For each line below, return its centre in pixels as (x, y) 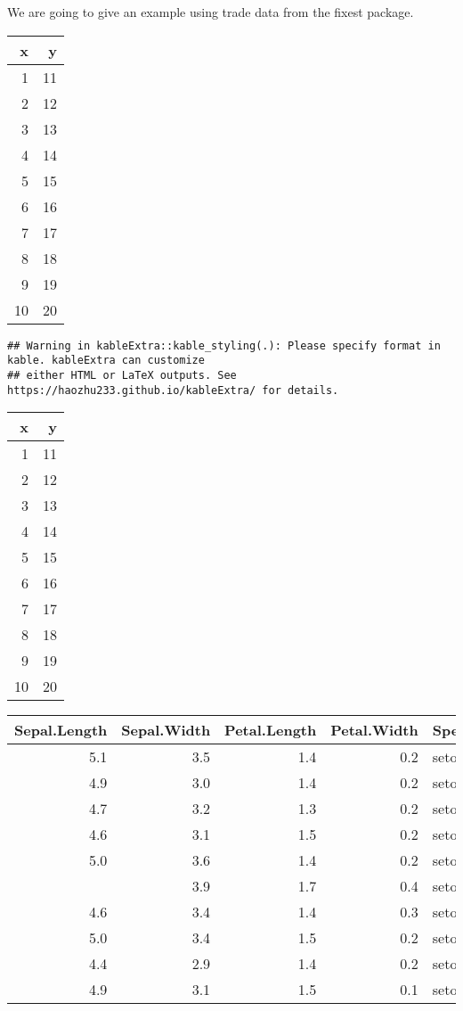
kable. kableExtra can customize (106, 361)
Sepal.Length (61, 730)
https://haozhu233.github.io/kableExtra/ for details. (173, 390)
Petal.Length (271, 730)
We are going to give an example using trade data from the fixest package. (211, 12)
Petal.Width (374, 730)
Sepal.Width (166, 730)
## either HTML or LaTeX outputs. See (122, 375)
